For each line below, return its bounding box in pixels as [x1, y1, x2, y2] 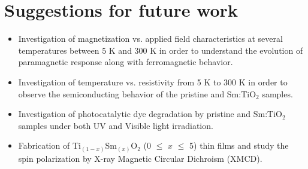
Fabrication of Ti [18, 139, 81, 152]
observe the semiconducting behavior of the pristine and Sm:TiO [18, 87, 256, 100]
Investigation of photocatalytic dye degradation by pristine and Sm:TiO [18, 107, 282, 120]
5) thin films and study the [189, 139, 289, 152]
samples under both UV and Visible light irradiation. [18, 119, 213, 131]
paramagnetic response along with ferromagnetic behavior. [18, 56, 233, 68]
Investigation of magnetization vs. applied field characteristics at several [18, 32, 283, 45]
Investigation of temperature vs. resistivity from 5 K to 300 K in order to [18, 75, 288, 88]
